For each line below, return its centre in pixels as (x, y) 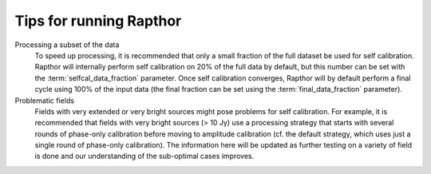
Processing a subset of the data (67, 45)
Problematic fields (45, 101)
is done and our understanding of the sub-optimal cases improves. (144, 156)
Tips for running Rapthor (98, 21)
